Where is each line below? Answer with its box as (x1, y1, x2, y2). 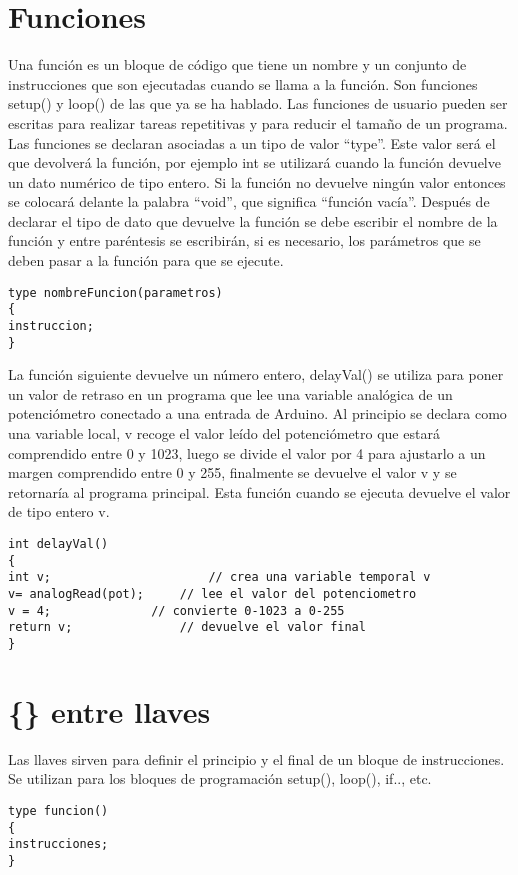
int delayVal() (8, 537, 109, 552)
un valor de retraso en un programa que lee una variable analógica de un (8, 383, 453, 404)
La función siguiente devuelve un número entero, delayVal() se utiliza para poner (8, 364, 504, 385)
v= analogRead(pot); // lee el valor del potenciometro (8, 587, 417, 601)
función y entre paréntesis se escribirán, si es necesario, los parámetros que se (8, 230, 481, 251)
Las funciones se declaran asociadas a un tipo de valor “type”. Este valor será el (8, 132, 496, 153)
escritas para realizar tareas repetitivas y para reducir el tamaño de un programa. (8, 112, 508, 133)
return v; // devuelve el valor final (8, 620, 366, 635)
